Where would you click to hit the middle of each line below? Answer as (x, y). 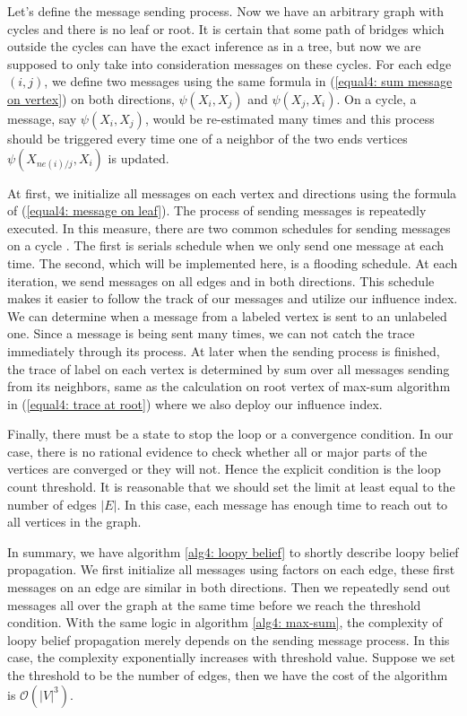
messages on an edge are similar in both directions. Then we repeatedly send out (229, 587)
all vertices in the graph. (74, 522)
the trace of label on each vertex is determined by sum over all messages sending (229, 368)
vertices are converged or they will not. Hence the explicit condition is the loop (224, 469)
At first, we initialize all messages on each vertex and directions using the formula (232, 192)
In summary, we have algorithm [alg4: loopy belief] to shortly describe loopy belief (233, 551)
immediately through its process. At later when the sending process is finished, (224, 350)
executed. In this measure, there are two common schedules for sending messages (229, 227)
